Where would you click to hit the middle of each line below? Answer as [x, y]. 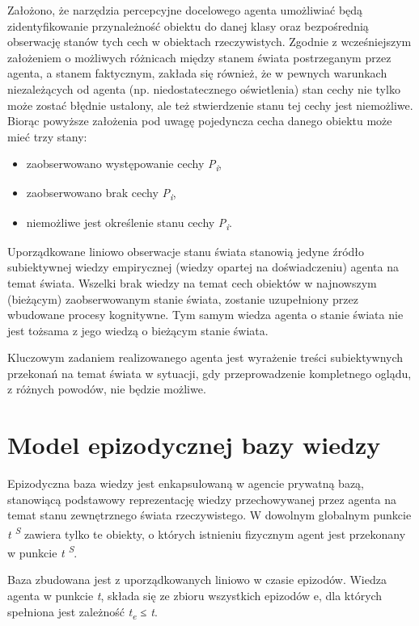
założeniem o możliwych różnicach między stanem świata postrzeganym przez [199, 57]
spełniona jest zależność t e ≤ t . [83, 612]
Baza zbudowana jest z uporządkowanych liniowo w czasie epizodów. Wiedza [197, 580]
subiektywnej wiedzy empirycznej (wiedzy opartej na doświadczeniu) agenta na [203, 267]
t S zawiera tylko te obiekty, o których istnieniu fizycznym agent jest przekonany [207, 532]
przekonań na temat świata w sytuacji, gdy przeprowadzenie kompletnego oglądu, [209, 373]
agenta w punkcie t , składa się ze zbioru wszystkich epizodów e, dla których [195, 596]
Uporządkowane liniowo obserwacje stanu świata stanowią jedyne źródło [186, 251]
